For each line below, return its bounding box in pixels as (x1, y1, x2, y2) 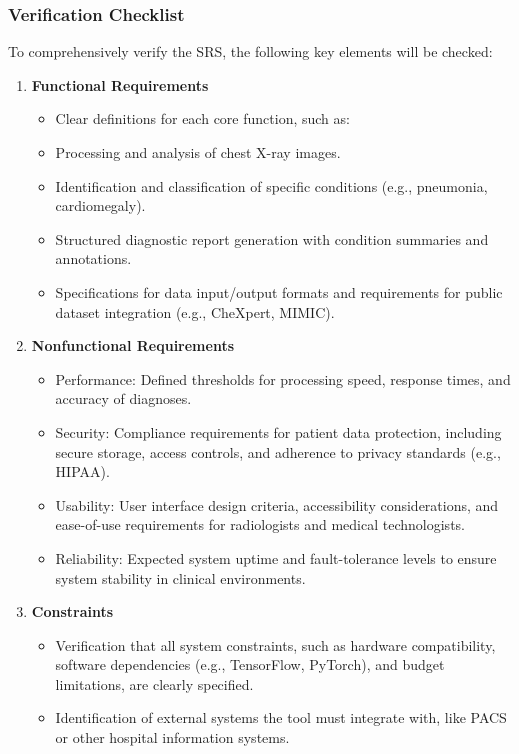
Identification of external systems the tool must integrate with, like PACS (55, 707, 507, 728)
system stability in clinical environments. (55, 567, 306, 588)
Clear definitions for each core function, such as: (55, 108, 350, 129)
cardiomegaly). (55, 195, 146, 216)
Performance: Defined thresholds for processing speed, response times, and (55, 368, 511, 389)
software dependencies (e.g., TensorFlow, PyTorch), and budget (55, 654, 445, 675)
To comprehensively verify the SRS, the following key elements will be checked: (8, 41, 493, 62)
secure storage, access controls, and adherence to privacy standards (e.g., (55, 441, 501, 462)
